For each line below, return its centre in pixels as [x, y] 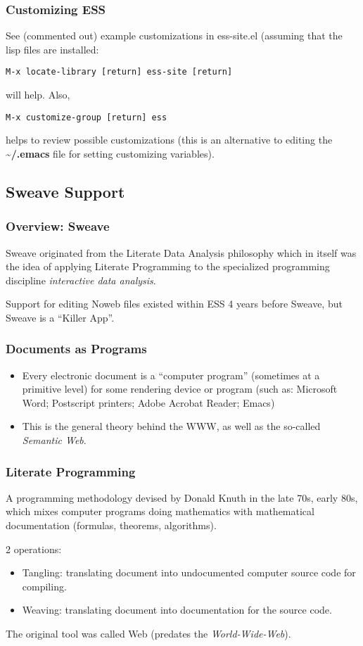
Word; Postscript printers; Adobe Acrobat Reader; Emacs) [148, 402]
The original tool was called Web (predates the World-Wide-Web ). [148, 634]
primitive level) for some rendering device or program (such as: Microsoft [180, 389]
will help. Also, [38, 95]
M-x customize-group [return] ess [87, 117]
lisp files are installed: [52, 49]
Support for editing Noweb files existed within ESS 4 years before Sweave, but [174, 304]
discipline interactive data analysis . [81, 280]
